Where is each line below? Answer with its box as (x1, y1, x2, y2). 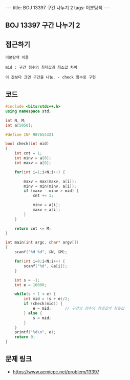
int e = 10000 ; (14, 282, 47, 288)
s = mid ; (32, 315, 52, 321)
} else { (24, 310, 42, 316)
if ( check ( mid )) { (24, 301, 63, 306)
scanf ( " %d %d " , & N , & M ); (14, 250, 68, 255)
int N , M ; (5, 118, 27, 123)
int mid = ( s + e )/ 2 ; (24, 296, 70, 302)
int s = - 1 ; (14, 277, 40, 283)
